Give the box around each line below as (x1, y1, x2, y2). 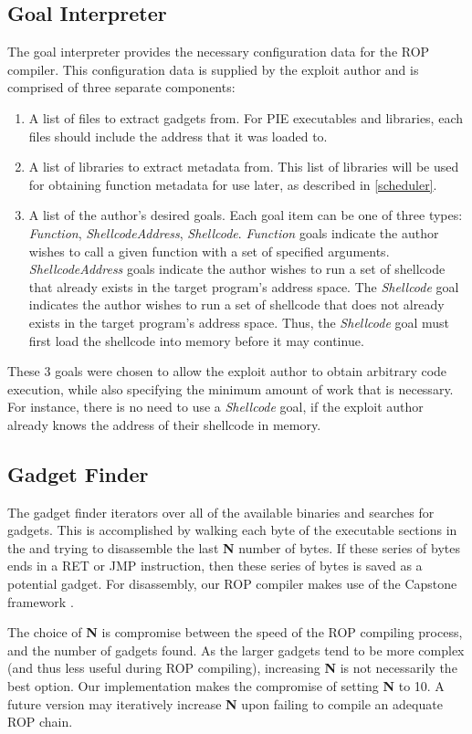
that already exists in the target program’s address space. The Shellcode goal (28, 277, 459, 296)
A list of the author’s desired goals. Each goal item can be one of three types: (28, 205, 463, 225)
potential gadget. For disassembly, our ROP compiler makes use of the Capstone (7, 574, 457, 593)
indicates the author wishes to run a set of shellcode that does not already (28, 295, 445, 314)
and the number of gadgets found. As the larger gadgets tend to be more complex (7, 640, 465, 659)
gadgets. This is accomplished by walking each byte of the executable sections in (7, 520, 457, 540)
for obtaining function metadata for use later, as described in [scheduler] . (28, 174, 437, 194)
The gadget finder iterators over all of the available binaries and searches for (7, 502, 435, 521)
